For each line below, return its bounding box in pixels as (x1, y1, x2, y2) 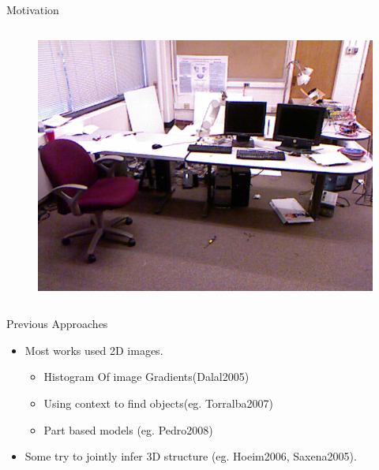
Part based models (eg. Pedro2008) (43, 421, 213, 438)
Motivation (6, 2, 59, 17)
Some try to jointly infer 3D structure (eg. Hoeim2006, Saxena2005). (24, 448, 357, 464)
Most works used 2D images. (24, 341, 163, 358)
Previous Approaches (6, 315, 108, 332)
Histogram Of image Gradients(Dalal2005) (43, 368, 250, 385)
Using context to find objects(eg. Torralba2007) (43, 394, 273, 411)
